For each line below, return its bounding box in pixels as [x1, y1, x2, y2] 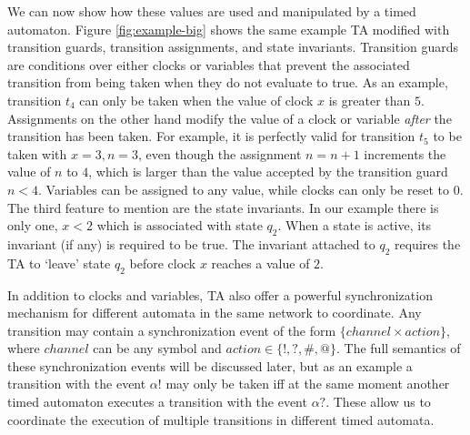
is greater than [328, 90, 411, 109]
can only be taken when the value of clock [79, 90, 314, 109]
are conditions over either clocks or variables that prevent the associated [7, 55, 410, 74]
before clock [129, 253, 196, 272]
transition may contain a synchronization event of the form [7, 320, 336, 339]
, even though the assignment [137, 144, 302, 163]
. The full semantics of [336, 339, 461, 358]
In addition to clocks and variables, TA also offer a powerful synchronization [7, 285, 433, 304]
